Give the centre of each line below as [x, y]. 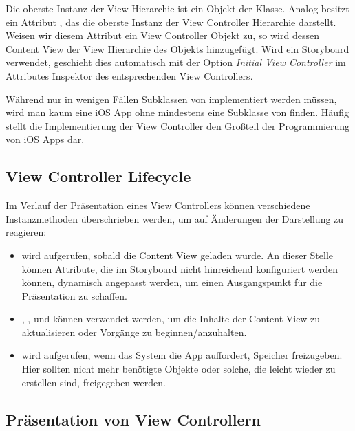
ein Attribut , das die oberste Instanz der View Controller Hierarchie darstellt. [171, 22]
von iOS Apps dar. [45, 139]
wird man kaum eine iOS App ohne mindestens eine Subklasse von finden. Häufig [177, 112]
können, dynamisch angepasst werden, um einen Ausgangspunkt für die [172, 282]
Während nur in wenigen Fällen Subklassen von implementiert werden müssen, [171, 99]
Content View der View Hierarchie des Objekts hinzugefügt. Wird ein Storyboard [177, 48]
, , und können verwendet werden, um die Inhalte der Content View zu [171, 319]
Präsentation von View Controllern [133, 419]
